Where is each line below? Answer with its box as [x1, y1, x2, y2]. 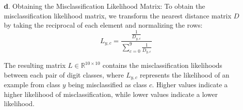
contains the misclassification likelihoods [102, 60, 223, 70]
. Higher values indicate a [152, 79, 228, 90]
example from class [4, 79, 61, 90]
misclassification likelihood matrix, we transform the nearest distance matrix [4, 10, 231, 20]
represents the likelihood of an [140, 69, 229, 79]
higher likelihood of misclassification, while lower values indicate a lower [4, 89, 218, 99]
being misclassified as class [68, 79, 147, 90]
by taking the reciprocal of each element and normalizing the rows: [4, 20, 203, 30]
